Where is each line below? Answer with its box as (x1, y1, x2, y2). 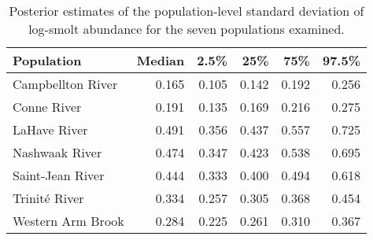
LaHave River (13, 120, 88, 138)
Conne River (13, 98, 82, 116)
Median (136, 51, 185, 69)
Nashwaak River (13, 143, 102, 161)
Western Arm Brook (13, 212, 124, 230)
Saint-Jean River (13, 166, 105, 184)
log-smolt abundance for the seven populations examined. (28, 20, 345, 38)
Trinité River (13, 189, 84, 207)
